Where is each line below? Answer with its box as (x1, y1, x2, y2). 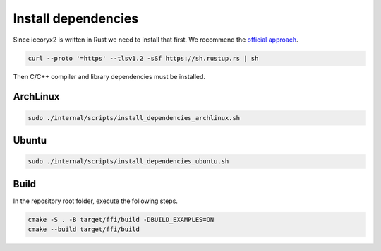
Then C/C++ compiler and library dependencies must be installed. (13, 72, 206, 81)
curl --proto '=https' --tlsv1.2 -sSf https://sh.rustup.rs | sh (28, 54, 259, 62)
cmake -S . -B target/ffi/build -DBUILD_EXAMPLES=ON (28, 216, 214, 223)
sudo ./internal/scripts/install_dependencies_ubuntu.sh (28, 158, 229, 165)
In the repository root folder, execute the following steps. (13, 197, 178, 205)
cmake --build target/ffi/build (28, 225, 140, 233)
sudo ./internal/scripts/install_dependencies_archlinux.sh (28, 114, 241, 122)
